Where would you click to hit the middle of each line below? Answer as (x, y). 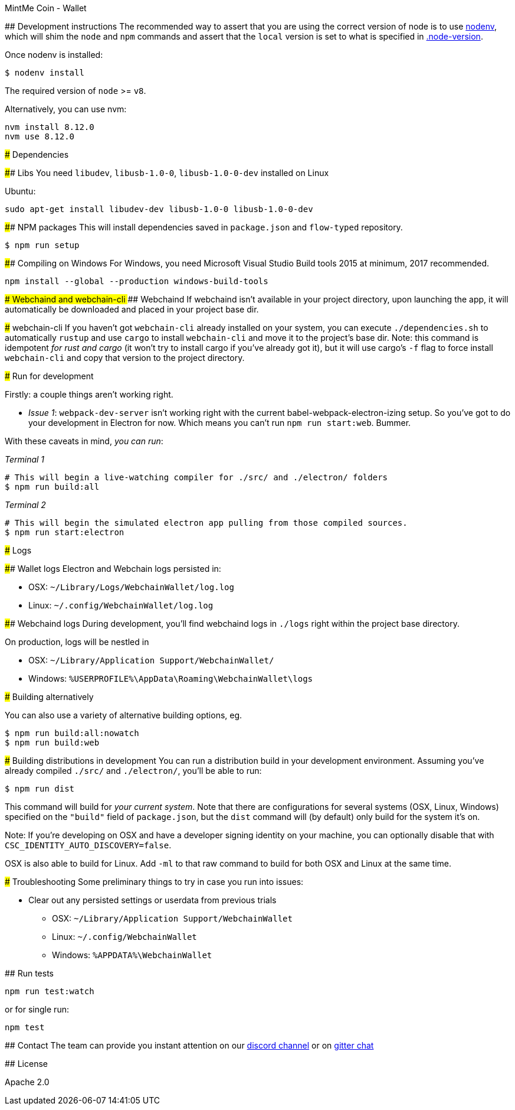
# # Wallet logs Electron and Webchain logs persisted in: (113, 569)
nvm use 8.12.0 (40, 136)
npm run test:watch (50, 991)
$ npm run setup (42, 245)
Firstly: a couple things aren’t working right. (89, 394)
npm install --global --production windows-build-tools (137, 281)
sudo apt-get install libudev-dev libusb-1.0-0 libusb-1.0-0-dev (159, 209)
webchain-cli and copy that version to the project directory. (125, 358)
